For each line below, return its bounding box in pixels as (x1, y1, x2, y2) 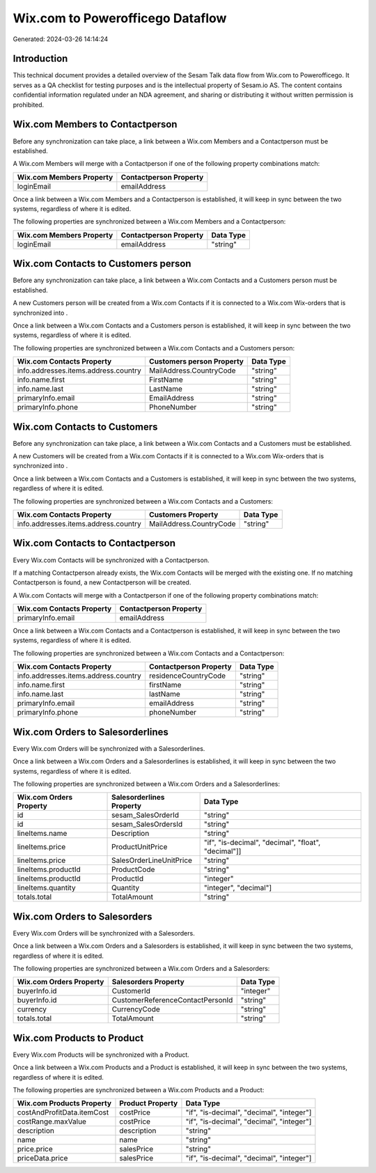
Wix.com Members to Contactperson (13, 118, 178, 130)
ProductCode (111, 864, 155, 874)
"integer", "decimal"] (203, 883, 272, 893)
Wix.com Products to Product (13, 1032, 144, 1044)
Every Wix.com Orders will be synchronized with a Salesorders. (13, 929, 195, 937)
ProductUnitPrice (111, 842, 168, 852)
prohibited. (13, 100, 45, 109)
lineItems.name (17, 829, 68, 839)
